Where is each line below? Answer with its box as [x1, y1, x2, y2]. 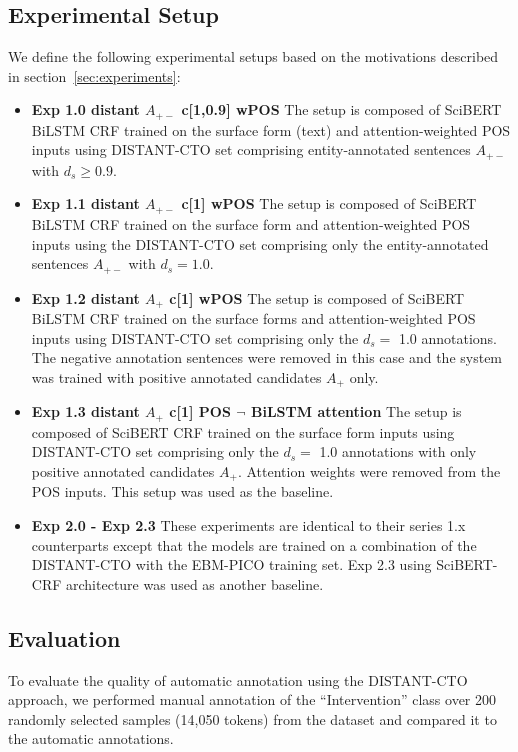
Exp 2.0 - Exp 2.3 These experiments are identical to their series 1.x [31, 514, 466, 535]
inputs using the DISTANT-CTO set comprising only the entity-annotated [31, 233, 489, 254]
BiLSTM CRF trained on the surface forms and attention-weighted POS [31, 308, 476, 329]
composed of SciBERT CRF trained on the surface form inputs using [31, 421, 455, 442]
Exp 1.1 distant [31, 193, 140, 214]
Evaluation [8, 622, 121, 653]
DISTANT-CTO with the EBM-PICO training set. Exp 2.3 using [31, 554, 432, 575]
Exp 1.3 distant [31, 401, 140, 422]
